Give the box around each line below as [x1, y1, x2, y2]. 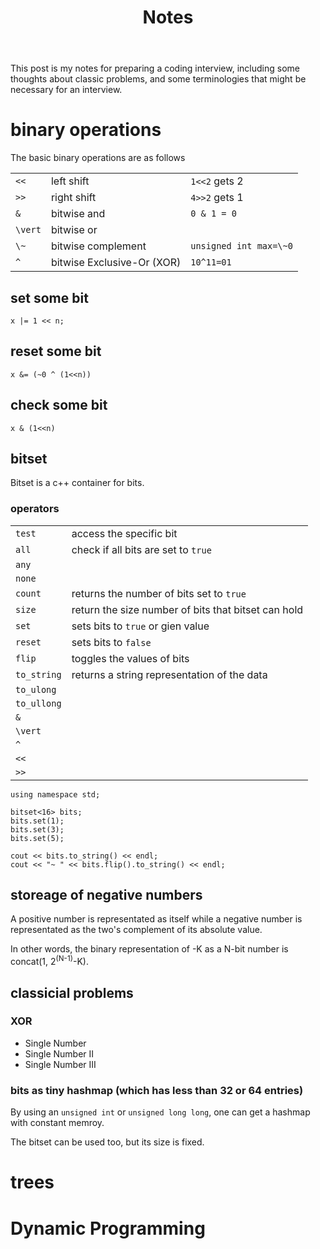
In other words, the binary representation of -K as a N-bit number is [10, 943, 289, 955]
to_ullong [15, 697, 62, 709]
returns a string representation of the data [71, 667, 268, 681]
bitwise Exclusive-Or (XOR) [50, 256, 182, 270]
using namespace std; [10, 789, 101, 800]
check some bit [10, 397, 108, 414]
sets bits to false [71, 635, 152, 649]
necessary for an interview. [10, 84, 123, 96]
